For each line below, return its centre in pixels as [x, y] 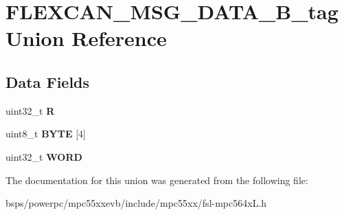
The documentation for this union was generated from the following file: [157, 180]
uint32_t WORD [44, 156]
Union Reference [86, 38]
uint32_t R [30, 110]
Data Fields [48, 81]
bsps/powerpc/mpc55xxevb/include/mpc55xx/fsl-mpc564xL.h [136, 203]
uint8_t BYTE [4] [46, 134]
